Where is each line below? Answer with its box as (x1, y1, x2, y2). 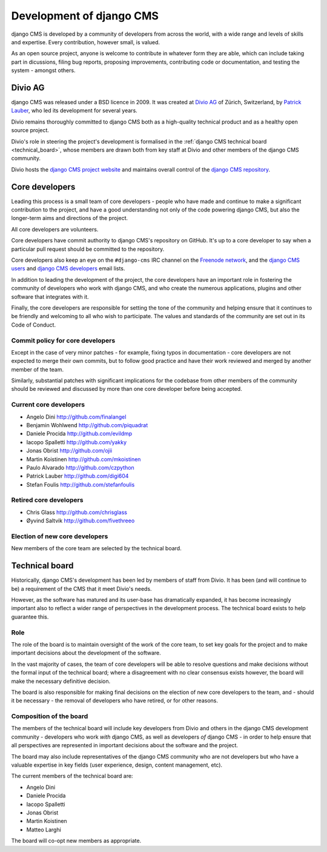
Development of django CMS (11, 9, 159, 22)
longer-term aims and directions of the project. (11, 215, 128, 222)
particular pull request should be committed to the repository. (11, 245, 165, 253)
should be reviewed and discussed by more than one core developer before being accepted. (11, 385, 242, 393)
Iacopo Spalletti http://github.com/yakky (26, 438, 127, 445)
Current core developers (11, 401, 85, 409)
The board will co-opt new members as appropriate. (11, 837, 142, 845)
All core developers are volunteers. (11, 225, 99, 233)
